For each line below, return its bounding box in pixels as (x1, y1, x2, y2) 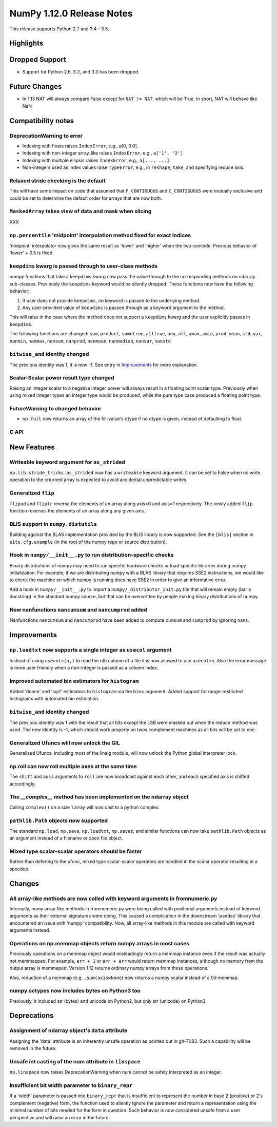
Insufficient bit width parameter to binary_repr (9, 1082, 133, 1089)
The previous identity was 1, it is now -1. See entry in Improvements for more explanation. (9, 361, 199, 368)
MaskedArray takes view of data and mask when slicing (9, 208, 152, 215)
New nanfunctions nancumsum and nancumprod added (9, 606, 147, 614)
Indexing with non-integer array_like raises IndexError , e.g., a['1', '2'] (22, 150, 183, 156)
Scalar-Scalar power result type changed (9, 374, 115, 381)
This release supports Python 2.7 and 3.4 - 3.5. (9, 26, 109, 32)
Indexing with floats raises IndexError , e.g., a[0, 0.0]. (22, 143, 138, 149)
